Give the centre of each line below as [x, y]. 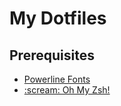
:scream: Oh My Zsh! [67, 90]
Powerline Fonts [57, 79]
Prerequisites [52, 55]
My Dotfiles [58, 18]
